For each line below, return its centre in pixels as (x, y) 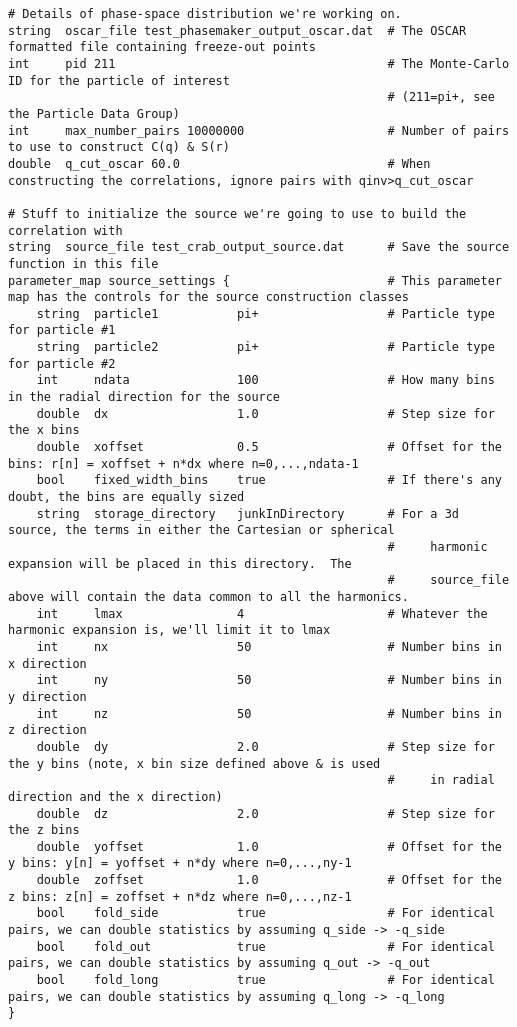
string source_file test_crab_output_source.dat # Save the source (259, 247)
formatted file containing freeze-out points (162, 47)
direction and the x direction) (115, 796)
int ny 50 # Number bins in (269, 680)
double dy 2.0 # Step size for (265, 746)
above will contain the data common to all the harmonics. (208, 596)
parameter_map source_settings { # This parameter (255, 280)
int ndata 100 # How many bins (265, 380)
